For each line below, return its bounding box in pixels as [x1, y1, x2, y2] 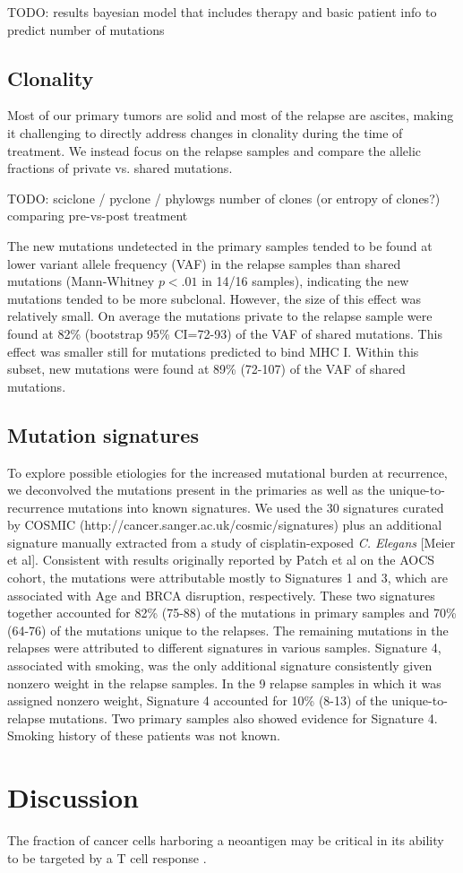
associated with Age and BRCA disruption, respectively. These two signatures [7, 585, 435, 604]
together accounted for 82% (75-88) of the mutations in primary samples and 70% [7, 603, 457, 622]
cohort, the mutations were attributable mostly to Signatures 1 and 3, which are [7, 568, 448, 587]
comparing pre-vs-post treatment [7, 206, 188, 225]
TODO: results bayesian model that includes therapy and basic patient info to [7, 3, 437, 21]
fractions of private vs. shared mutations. [7, 159, 233, 177]
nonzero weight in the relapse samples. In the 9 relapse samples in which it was [7, 673, 442, 692]
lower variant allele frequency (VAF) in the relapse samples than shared [7, 254, 401, 272]
